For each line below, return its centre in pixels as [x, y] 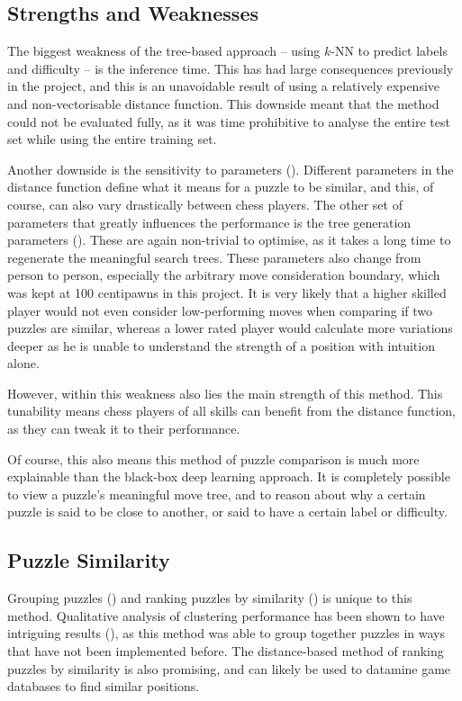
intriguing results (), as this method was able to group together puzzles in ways [226, 633]
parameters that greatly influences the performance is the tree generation [209, 222]
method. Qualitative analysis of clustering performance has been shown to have [226, 615]
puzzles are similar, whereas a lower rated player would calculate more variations [230, 328]
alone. [23, 363]
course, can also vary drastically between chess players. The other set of [205, 204]
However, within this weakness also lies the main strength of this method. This [225, 393]
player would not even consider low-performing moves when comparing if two [220, 310]
